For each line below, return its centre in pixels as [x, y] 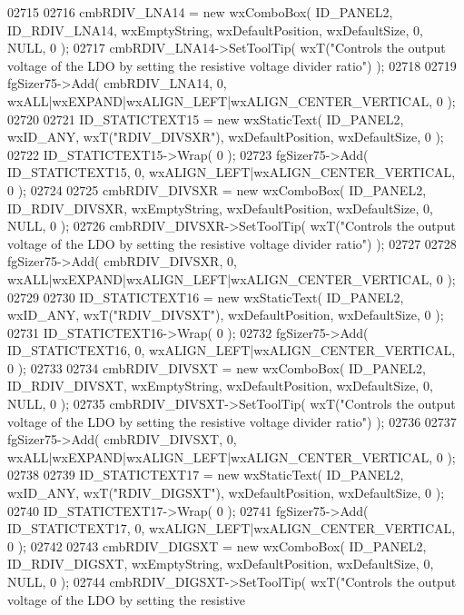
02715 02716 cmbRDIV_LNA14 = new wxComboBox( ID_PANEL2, [200, 12]
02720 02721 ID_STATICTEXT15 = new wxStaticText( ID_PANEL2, [206, 119]
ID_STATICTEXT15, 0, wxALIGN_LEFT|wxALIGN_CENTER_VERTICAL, [232, 172]
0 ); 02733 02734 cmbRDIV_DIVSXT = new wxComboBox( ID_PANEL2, [217, 367]
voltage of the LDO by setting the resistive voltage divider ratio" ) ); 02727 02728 [232, 243]
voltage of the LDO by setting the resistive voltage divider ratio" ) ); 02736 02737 [232, 421]
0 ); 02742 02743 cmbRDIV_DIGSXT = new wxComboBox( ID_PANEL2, [217, 546]
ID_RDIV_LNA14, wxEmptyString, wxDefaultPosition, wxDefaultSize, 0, [215, 30]
